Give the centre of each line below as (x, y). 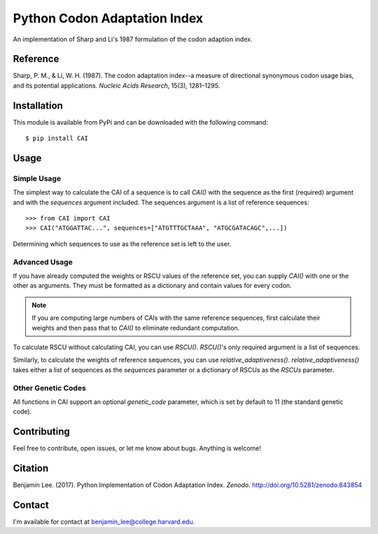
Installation (38, 105)
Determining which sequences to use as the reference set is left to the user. (122, 244)
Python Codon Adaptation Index (108, 18)
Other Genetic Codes (50, 388)
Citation (31, 468)
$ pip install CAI (57, 139)
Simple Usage (37, 178)
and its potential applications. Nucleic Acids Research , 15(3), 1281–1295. (117, 85)
